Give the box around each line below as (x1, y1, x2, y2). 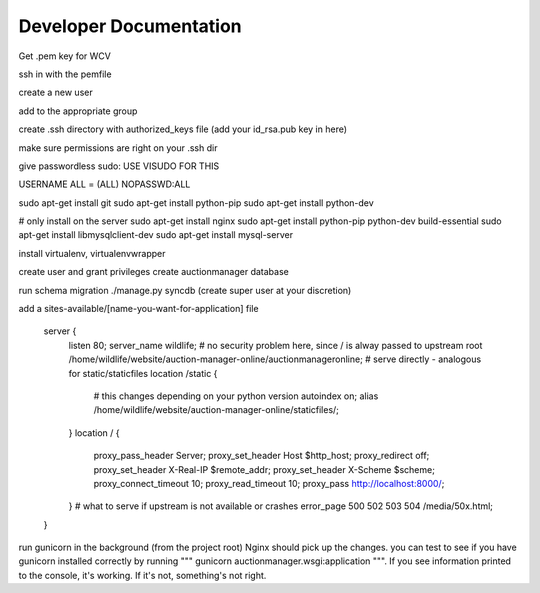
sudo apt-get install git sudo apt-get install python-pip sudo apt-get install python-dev (18, 196, 374, 209)
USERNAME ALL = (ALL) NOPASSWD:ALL (18, 178, 191, 190)
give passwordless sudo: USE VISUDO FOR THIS (18, 160, 220, 172)
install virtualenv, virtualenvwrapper (18, 247, 166, 259)
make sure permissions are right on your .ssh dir (18, 141, 218, 154)
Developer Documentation (18, 15, 242, 37)
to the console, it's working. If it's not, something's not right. (18, 569, 267, 581)
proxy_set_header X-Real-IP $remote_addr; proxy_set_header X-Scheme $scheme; (93, 463, 435, 475)
